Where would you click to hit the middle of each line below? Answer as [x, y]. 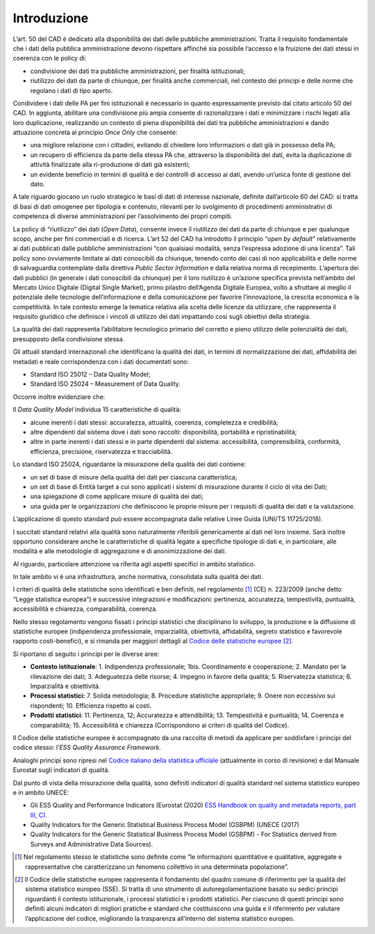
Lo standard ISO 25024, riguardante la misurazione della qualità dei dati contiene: [130, 464]
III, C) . [39, 815]
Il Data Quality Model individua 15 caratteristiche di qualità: [97, 409]
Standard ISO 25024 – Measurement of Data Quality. [105, 384]
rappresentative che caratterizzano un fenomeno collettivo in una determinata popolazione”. [157, 867]
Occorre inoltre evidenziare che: [59, 397]
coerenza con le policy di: [50, 58]
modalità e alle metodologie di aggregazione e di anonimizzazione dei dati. [120, 551]
